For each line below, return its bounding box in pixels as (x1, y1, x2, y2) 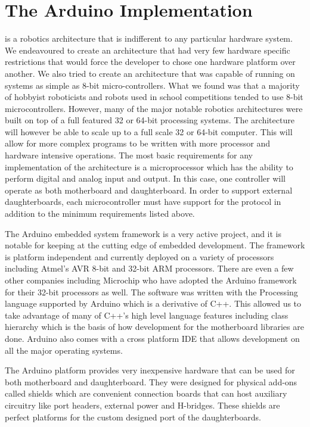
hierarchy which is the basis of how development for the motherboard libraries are (5, 320, 304, 333)
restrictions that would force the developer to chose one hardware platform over (5, 55, 296, 68)
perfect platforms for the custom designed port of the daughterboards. (5, 410, 261, 423)
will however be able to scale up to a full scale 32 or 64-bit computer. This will (5, 125, 293, 138)
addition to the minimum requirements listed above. (5, 207, 195, 220)
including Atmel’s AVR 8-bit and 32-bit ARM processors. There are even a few (5, 262, 294, 275)
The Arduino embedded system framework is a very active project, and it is (5, 227, 282, 239)
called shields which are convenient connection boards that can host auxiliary (5, 387, 287, 400)
